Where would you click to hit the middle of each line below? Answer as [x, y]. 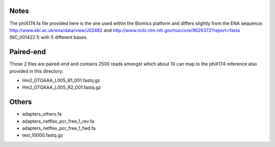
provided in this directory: [36, 71]
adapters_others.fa [42, 114]
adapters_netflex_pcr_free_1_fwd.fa [59, 128]
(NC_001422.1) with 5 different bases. [49, 38]
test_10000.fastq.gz [43, 135]
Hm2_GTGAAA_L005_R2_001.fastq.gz [62, 87]
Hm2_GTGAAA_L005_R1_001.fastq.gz [61, 80]
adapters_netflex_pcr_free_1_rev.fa [58, 121]
